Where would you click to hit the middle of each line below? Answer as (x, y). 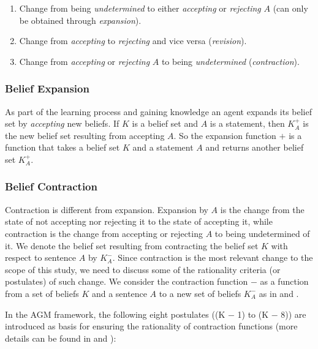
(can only (290, 8)
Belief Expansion (47, 88)
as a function (284, 281)
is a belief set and (165, 123)
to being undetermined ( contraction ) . (230, 61)
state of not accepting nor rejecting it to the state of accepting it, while (139, 221)
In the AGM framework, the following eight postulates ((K (115, 314)
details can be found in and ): (61, 338)
